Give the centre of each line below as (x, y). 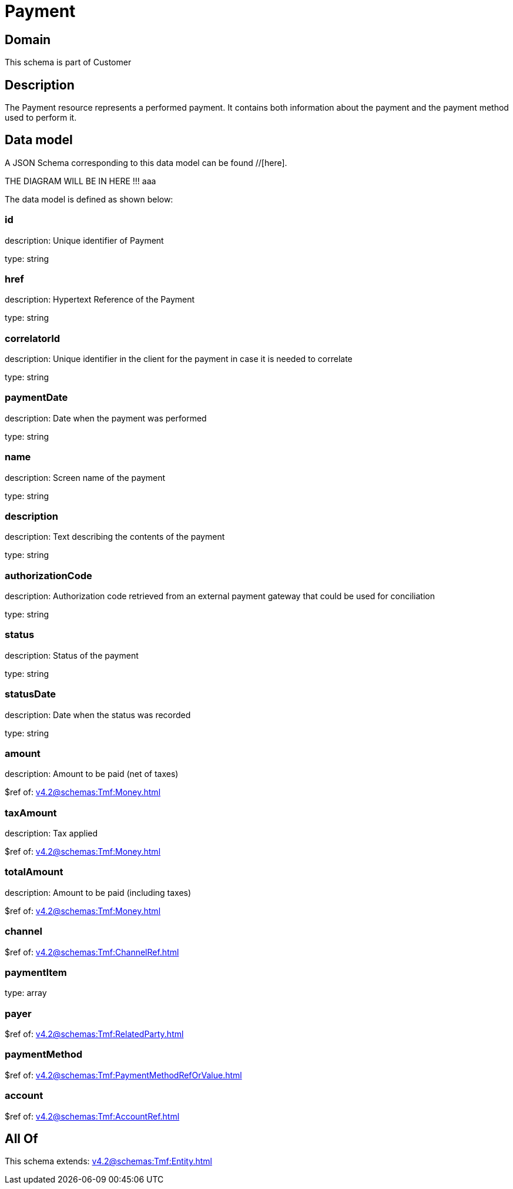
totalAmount (34, 872)
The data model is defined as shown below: (89, 199)
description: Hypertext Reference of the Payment (100, 300)
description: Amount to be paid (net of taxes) (92, 774)
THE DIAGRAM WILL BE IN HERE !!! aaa (81, 181)
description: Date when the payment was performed (106, 418)
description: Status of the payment (72, 655)
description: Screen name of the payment (85, 477)
